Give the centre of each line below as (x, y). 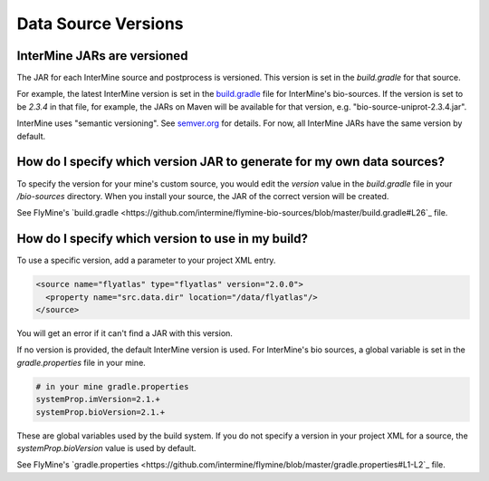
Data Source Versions (101, 24)
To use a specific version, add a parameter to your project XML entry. (146, 260)
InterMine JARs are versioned (102, 56)
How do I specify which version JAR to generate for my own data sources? (231, 162)
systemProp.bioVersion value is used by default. (106, 447)
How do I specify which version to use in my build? (162, 239)
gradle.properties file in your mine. (81, 362)
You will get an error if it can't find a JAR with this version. (125, 333)
